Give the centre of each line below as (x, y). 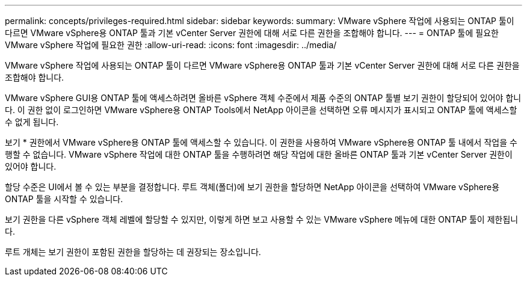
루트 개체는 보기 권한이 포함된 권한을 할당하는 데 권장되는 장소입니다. (133, 252)
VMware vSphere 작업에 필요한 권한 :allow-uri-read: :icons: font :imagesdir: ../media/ (171, 45)
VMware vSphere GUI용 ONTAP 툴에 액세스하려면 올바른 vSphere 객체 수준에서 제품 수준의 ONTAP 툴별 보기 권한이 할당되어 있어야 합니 (263, 98)
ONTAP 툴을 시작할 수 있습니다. (64, 199)
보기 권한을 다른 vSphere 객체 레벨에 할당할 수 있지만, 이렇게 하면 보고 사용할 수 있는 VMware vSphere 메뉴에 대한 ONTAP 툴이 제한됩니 (262, 219)
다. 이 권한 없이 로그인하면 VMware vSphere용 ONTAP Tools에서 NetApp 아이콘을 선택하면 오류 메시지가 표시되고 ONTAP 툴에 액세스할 (261, 110)
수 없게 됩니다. (32, 122)
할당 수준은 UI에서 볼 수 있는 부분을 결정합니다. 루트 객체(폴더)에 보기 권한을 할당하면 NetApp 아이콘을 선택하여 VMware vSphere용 (252, 187)
